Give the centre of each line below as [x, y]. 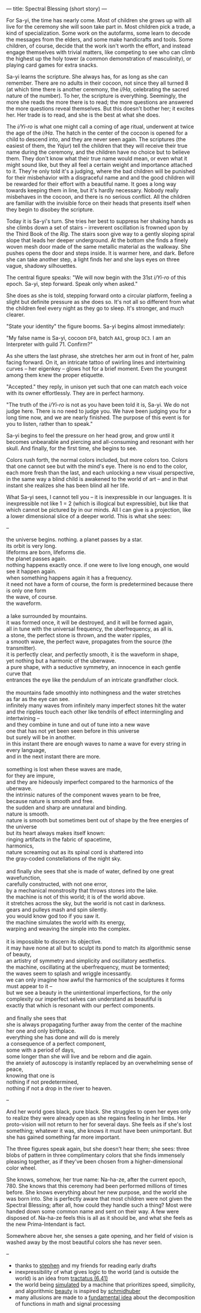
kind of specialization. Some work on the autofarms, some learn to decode [98, 33]
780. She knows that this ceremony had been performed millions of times [97, 1186]
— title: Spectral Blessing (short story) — [57, 9]
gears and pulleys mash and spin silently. [57, 910]
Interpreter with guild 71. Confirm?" [49, 344]
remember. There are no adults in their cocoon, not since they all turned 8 [97, 83]
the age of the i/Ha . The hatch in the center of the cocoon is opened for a [97, 133]
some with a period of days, [41, 1050]
